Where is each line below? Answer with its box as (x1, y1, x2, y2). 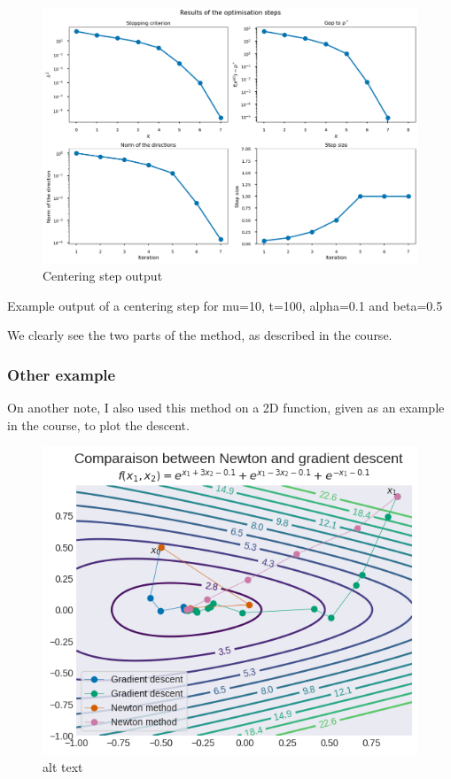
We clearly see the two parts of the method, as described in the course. (7, 326, 393, 344)
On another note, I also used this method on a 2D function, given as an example (7, 398, 445, 417)
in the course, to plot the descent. (7, 415, 190, 434)
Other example (7, 363, 116, 385)
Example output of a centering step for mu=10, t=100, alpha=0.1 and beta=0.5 (7, 296, 443, 314)
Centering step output (43, 266, 163, 285)
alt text (43, 758, 83, 776)
